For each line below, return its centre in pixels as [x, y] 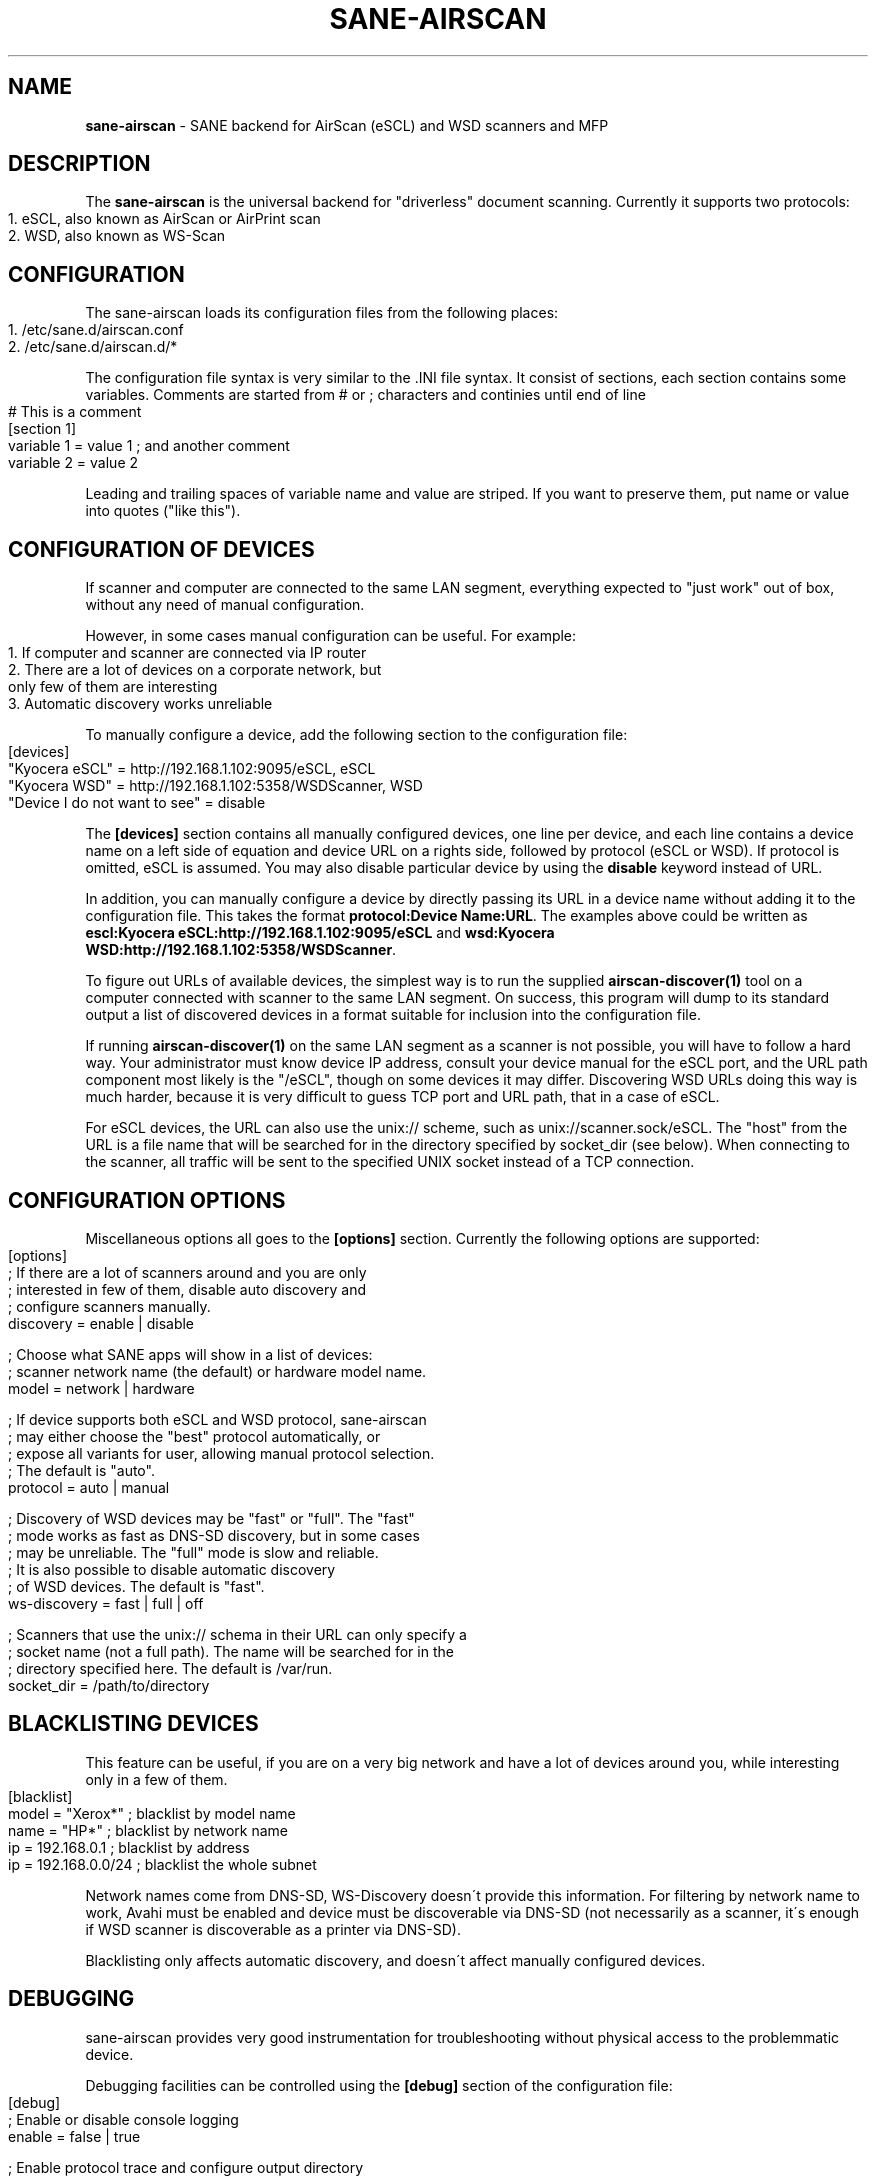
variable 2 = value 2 [73, 463]
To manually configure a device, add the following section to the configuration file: [356, 735]
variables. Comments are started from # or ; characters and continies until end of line [365, 395]
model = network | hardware [101, 1388]
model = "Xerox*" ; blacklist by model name [152, 1813]
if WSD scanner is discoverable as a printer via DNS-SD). [273, 1929]
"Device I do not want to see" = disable [137, 803]
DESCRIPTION [79, 164]
